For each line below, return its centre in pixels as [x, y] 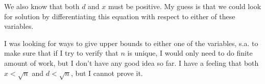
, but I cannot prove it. [107, 73]
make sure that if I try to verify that [61, 53]
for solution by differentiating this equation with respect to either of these [120, 16]
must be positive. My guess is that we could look [185, 6]
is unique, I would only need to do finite [190, 53]
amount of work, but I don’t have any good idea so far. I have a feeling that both [131, 62]
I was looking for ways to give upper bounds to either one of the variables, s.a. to [131, 43]
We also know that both [42, 6]
